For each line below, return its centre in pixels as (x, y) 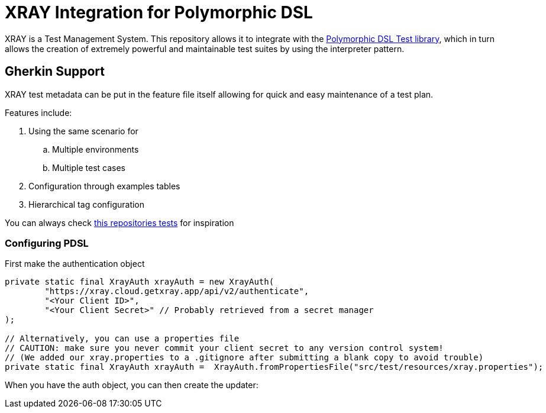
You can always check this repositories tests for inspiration (119, 222)
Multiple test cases (89, 167)
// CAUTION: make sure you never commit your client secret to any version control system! (224, 348)
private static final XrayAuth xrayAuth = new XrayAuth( (140, 282)
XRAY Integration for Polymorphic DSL (159, 12)
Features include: (38, 112)
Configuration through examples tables (104, 186)
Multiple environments (96, 149)
